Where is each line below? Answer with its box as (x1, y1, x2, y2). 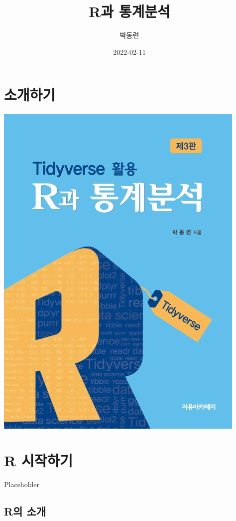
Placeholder (4, 479, 40, 489)
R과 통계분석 (89, 1, 170, 21)
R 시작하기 (4, 450, 73, 471)
